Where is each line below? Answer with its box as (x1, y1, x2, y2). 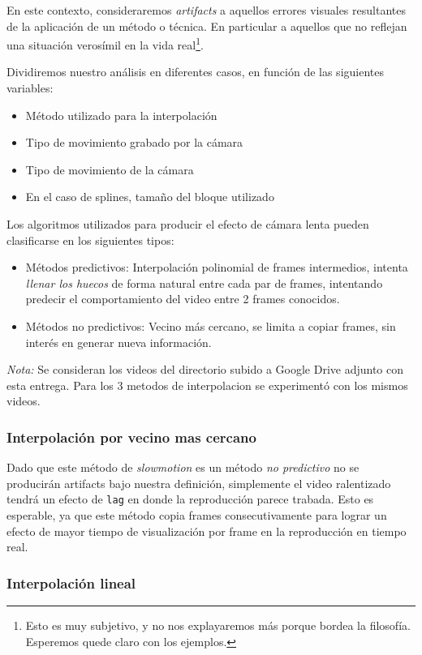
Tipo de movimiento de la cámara (25, 161, 194, 178)
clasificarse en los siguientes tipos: (6, 231, 174, 248)
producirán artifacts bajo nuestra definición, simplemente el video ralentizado (6, 474, 391, 491)
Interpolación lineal (6, 572, 136, 593)
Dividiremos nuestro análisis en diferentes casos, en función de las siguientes (6, 63, 384, 80)
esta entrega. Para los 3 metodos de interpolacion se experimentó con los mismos (6, 376, 408, 393)
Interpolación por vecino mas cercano (6, 426, 256, 447)
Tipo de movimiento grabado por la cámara (25, 134, 243, 151)
